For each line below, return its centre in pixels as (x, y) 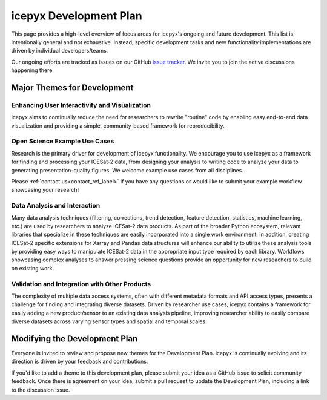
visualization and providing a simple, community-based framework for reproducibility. (118, 126)
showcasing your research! (45, 190)
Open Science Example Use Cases (63, 141)
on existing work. (33, 268)
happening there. (33, 70)
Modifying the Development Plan (74, 339)
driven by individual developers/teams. (60, 51)
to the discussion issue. (41, 390)
